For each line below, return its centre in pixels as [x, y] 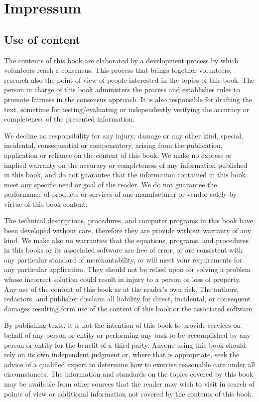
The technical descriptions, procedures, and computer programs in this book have [129, 220]
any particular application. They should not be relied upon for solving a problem [128, 269]
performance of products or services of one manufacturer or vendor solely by [120, 194]
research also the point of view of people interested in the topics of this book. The [129, 79]
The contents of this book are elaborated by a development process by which [121, 60]
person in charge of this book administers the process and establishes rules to [122, 89]
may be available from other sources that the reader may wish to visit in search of [129, 383]
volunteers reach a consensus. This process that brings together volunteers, [118, 70]
